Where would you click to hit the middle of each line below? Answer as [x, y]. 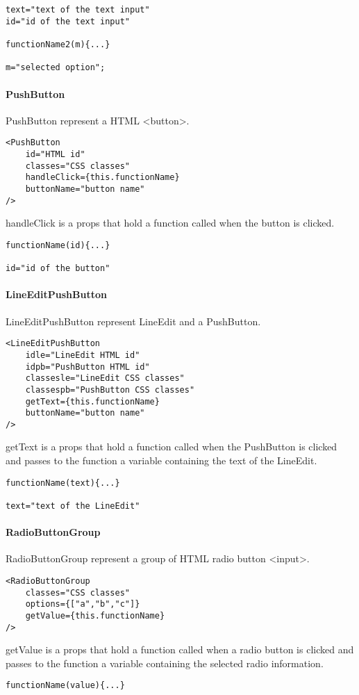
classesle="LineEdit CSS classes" [105, 378]
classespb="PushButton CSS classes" [110, 390]
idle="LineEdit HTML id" [83, 355]
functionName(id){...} [58, 245]
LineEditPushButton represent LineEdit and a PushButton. [133, 321]
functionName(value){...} [65, 686]
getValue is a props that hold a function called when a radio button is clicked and [180, 649]
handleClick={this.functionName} [102, 178]
